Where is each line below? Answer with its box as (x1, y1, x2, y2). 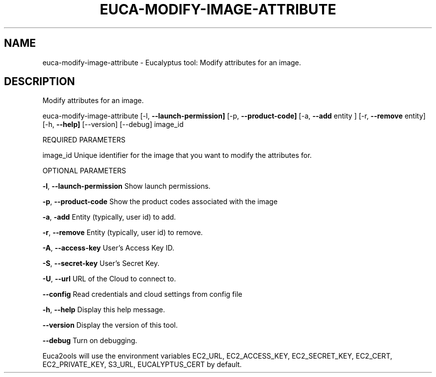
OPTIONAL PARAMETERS (42, 166, 126, 175)
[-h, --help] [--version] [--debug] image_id (42, 120, 184, 129)
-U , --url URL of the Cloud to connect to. (42, 274, 176, 283)
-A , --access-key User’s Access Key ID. (42, 244, 175, 252)
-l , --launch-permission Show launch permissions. (42, 182, 211, 191)
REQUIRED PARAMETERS (42, 135, 125, 144)
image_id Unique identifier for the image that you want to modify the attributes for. (42, 151, 312, 160)
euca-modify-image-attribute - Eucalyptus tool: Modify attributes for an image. (42, 58, 301, 67)
